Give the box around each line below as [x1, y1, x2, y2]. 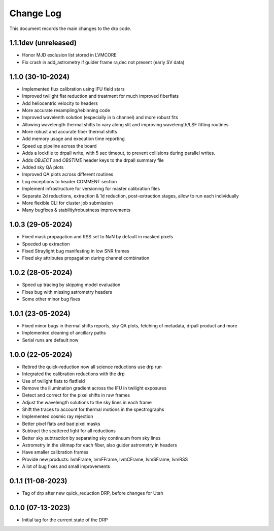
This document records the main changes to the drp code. [9, 25, 131, 32]
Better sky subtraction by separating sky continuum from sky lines [22, 435, 161, 441]
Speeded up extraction [22, 241, 71, 247]
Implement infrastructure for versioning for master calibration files [22, 186, 160, 192]
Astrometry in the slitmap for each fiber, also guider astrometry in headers [22, 442, 177, 448]
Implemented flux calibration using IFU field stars [22, 86, 125, 92]
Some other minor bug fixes [22, 296, 81, 302]
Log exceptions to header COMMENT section [22, 178, 117, 184]
